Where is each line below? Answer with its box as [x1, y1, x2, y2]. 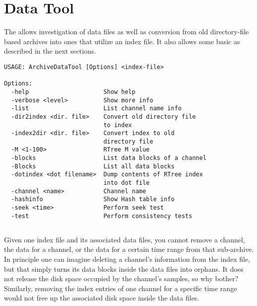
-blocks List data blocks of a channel [11, 154, 207, 162]
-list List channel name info [11, 105, 182, 112]
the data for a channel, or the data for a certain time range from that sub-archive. [4, 244, 254, 254]
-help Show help [11, 88, 135, 95]
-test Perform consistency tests [11, 212, 193, 220]
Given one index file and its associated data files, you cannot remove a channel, [4, 234, 245, 244]
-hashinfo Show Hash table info [11, 196, 175, 203]
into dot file [103, 179, 150, 187]
